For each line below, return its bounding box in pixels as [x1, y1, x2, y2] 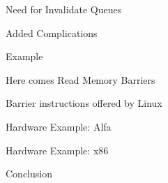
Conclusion [6, 166, 52, 181]
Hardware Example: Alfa [6, 119, 112, 133]
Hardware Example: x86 [6, 142, 109, 157]
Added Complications [6, 25, 98, 40]
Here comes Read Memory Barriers [6, 72, 155, 87]
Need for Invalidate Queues [6, 2, 122, 16]
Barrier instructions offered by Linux [6, 96, 162, 110]
